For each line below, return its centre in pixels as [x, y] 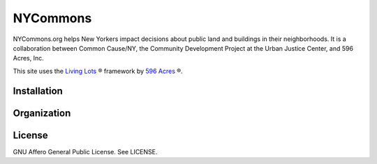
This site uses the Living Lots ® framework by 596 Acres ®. [98, 71]
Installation [38, 91]
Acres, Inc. [29, 58]
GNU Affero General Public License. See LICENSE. [85, 151]
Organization [42, 113]
